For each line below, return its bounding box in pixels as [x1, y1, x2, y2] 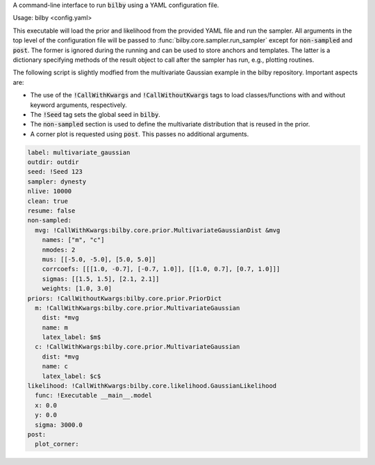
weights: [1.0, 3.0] [42, 285, 112, 293]
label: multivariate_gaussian [27, 148, 131, 156]
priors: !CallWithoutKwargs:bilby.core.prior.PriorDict [27, 294, 222, 302]
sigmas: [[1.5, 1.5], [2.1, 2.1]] [42, 275, 160, 283]
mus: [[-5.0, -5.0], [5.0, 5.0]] [42, 255, 156, 263]
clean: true [27, 197, 69, 205]
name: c [42, 362, 69, 370]
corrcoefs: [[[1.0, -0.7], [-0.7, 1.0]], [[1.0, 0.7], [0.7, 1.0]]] [42, 265, 281, 273]
